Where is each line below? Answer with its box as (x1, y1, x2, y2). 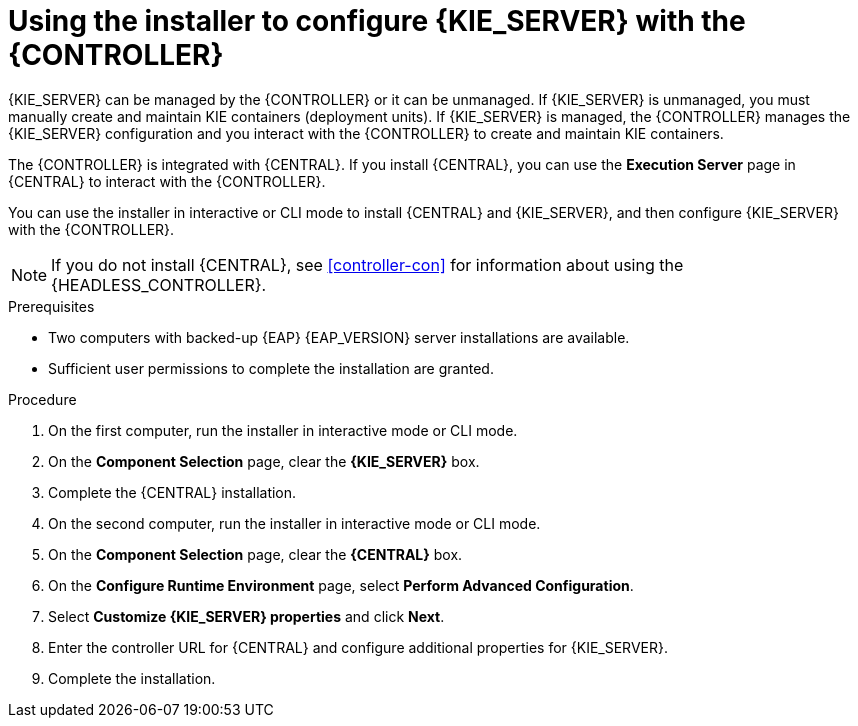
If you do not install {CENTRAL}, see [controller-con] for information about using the (51, 254, 684, 275)
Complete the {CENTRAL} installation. (48, 483, 297, 501)
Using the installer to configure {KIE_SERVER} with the (8, 4, 746, 38)
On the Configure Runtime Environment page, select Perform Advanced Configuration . (48, 576, 634, 594)
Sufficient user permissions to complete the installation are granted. (48, 359, 494, 377)
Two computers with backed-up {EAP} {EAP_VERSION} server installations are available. (48, 328, 630, 346)
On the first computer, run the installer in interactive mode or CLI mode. (48, 421, 518, 439)
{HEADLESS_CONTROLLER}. (51, 274, 267, 295)
